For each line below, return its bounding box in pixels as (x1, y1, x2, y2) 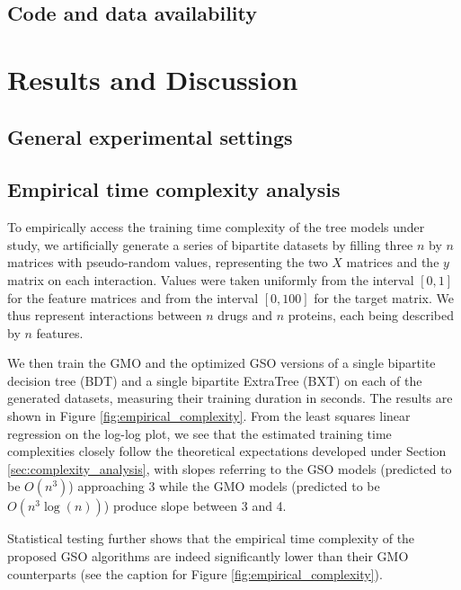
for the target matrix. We (314, 288, 454, 307)
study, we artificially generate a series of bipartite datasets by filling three (7, 235, 413, 254)
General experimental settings (7, 122, 293, 150)
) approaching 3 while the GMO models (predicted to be (68, 477, 380, 496)
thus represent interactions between (7, 306, 202, 325)
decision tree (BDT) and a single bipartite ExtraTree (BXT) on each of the (7, 371, 422, 389)
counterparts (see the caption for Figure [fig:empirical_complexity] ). (7, 564, 383, 583)
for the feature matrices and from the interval (7, 288, 259, 307)
